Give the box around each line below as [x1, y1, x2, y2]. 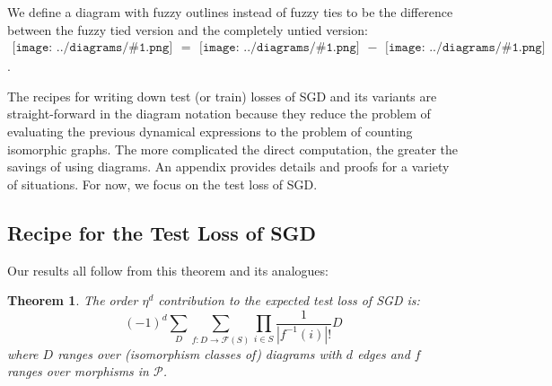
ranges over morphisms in [7, 362, 149, 381]
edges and [357, 344, 410, 363]
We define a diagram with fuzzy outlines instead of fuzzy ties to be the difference [7, 3, 453, 21]
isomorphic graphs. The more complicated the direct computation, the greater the [7, 139, 459, 158]
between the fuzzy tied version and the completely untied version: [7, 20, 368, 39]
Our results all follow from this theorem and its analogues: [7, 260, 329, 279]
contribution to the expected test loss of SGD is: [158, 291, 420, 310]
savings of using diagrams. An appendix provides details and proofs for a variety [7, 157, 450, 176]
